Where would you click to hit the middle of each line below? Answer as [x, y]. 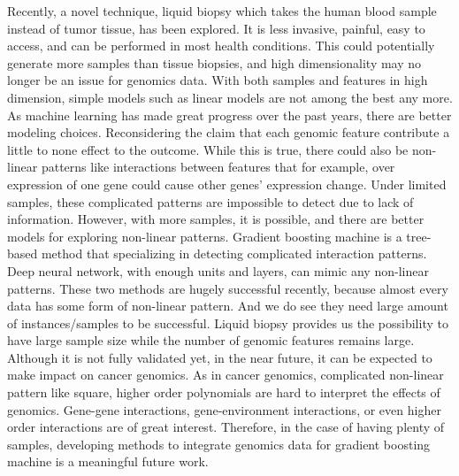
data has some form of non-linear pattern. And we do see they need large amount [228, 306]
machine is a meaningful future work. [108, 461]
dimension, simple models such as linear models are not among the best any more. [230, 97]
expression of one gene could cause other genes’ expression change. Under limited [227, 184]
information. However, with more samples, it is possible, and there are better [216, 219]
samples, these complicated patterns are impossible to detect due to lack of [210, 201]
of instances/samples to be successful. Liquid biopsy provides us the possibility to [228, 322]
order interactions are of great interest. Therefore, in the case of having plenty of [226, 427]
